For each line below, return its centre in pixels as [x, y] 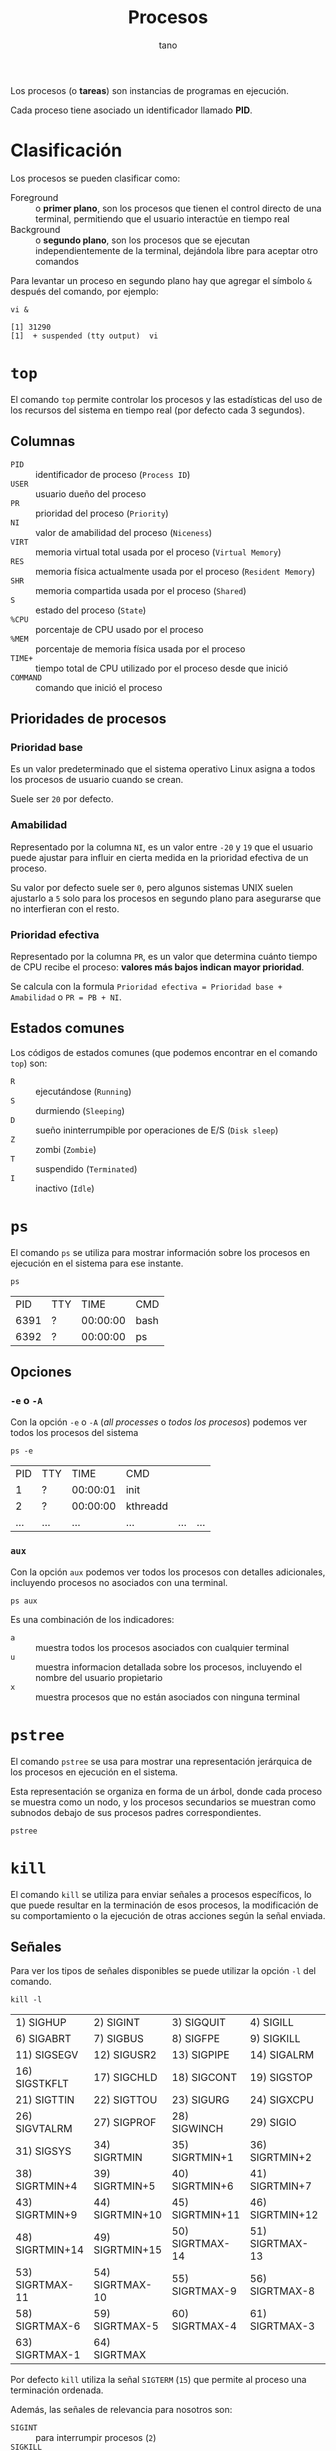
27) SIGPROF [125, 2123]
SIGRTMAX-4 [204, 2326]
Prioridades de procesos [88, 719]
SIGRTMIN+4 [46, 2186]
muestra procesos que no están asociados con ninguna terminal [167, 1697]
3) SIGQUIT [199, 2023]
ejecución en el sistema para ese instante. [97, 1263]
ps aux [24, 1601]
